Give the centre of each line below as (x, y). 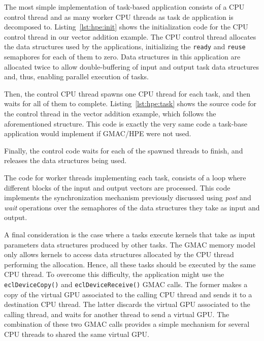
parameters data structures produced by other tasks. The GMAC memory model (130, 244)
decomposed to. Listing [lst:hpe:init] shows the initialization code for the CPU (126, 27)
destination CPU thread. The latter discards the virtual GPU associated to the (127, 304)
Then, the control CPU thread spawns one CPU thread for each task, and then (127, 93)
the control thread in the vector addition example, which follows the (110, 113)
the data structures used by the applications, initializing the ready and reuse (125, 46)
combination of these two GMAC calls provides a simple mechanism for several (127, 324)
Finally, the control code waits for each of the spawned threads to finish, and (124, 150)
